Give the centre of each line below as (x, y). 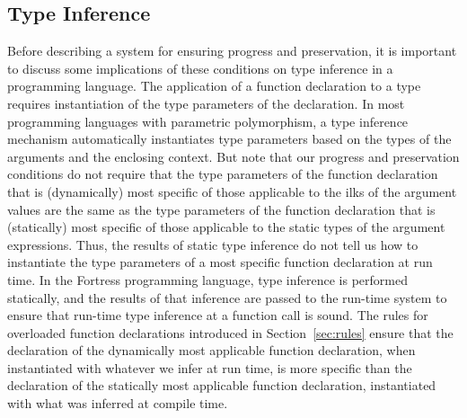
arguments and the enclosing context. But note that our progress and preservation (233, 156)
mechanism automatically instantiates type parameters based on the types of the (229, 139)
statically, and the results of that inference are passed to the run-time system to (227, 297)
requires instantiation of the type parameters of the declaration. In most (206, 103)
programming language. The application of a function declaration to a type (214, 86)
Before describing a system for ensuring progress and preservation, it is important (232, 51)
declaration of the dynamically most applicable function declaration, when (211, 350)
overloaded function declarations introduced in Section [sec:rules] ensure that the (230, 332)
